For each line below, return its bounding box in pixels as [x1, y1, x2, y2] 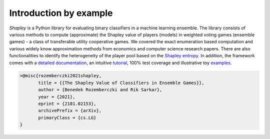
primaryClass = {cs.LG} [38, 115, 97, 121]
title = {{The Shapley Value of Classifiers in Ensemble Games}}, [38, 80, 204, 86]
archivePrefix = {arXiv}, [38, 108, 102, 114]
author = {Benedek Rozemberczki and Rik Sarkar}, [38, 87, 162, 93]
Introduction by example [9, 7, 113, 18]
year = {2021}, [38, 94, 75, 100]
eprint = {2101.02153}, [38, 101, 97, 107]
